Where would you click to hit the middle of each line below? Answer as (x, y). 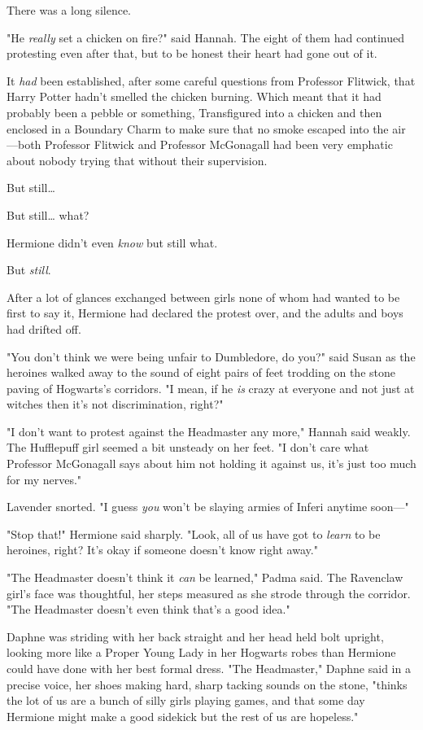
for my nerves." (44, 479)
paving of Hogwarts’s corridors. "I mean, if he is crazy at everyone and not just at (211, 388)
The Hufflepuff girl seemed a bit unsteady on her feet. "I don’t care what (188, 447)
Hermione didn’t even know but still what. (112, 242)
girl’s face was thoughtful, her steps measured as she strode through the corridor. (209, 593)
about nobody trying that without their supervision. (137, 160)
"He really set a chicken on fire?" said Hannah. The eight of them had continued (206, 37)
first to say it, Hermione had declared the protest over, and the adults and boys (205, 313)
